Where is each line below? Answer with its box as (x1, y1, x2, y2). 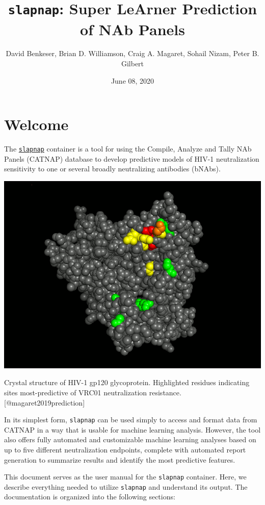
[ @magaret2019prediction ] (4, 397, 85, 408)
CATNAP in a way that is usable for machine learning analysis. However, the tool (4, 424, 261, 435)
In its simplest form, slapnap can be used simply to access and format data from (4, 414, 257, 425)
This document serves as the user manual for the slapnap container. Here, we (4, 471, 247, 482)
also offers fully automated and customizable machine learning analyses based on (4, 434, 256, 445)
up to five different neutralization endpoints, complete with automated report (4, 444, 246, 454)
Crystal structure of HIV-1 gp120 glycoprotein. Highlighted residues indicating (4, 377, 250, 388)
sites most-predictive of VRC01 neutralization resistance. (4, 387, 181, 397)
